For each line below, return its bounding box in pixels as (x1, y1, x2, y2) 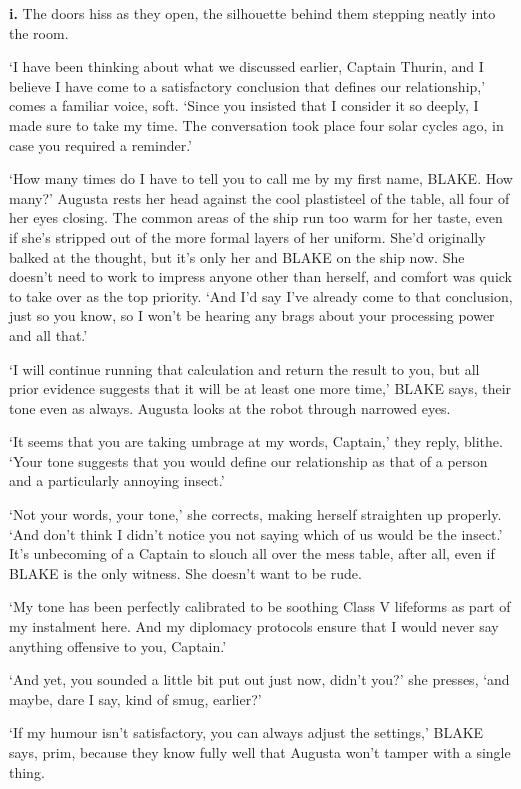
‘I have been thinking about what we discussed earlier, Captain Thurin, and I (9, 56, 484, 77)
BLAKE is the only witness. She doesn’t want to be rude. (9, 562, 362, 583)
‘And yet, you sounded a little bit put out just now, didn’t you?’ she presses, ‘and (9, 669, 510, 690)
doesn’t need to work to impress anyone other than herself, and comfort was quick (9, 266, 513, 287)
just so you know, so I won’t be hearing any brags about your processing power (9, 305, 495, 326)
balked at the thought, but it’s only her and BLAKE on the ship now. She (9, 246, 465, 267)
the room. (9, 22, 69, 43)
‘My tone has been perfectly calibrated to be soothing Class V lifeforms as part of (9, 596, 511, 617)
